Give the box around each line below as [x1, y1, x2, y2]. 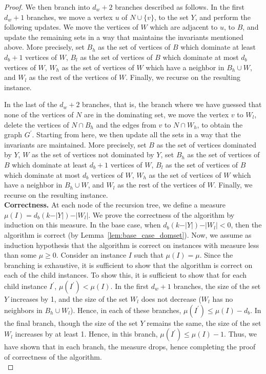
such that [134, 250, 163, 260]
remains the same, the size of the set [147, 317, 261, 328]
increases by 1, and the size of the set [10, 294, 128, 304]
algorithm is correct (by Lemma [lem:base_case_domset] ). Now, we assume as [4, 230, 252, 240]
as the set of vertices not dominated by [32, 149, 154, 160]
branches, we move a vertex [26, 11, 113, 22]
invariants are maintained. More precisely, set [4, 139, 147, 150]
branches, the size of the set [173, 281, 261, 292]
